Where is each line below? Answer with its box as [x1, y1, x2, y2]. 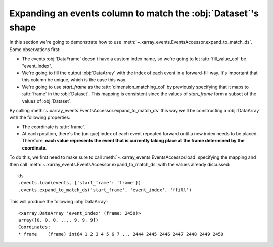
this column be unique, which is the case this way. [22, 77, 127, 83]
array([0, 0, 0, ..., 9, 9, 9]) [18, 217, 99, 223]
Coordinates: [18, 224, 51, 230]
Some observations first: [9, 46, 61, 53]
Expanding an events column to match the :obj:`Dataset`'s [9, 8, 259, 19]
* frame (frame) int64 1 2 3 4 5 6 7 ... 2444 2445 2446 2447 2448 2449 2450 [18, 231, 224, 237]
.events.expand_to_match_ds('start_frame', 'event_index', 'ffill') [18, 187, 192, 193]
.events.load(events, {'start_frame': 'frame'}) [18, 180, 141, 186]
